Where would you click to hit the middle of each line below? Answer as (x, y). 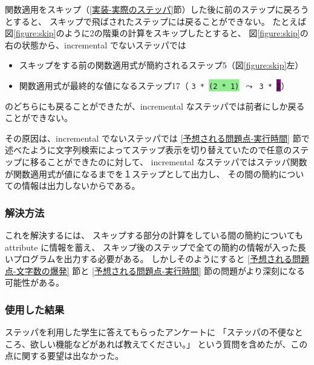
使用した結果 (35, 309)
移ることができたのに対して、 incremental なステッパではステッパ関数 (168, 162)
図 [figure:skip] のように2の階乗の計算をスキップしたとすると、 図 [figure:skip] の (157, 33)
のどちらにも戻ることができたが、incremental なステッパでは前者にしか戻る (155, 106)
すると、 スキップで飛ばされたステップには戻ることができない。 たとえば (160, 21)
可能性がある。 (34, 282)
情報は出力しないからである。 (81, 186)
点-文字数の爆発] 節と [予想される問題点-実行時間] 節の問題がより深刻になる (155, 270)
